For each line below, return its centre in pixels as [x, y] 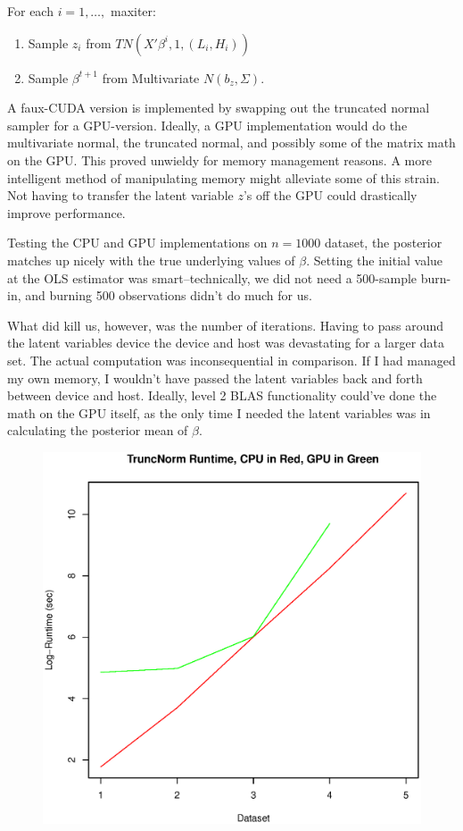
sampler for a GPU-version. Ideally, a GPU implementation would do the [207, 125]
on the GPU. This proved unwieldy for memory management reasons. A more [219, 159]
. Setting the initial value [375, 260]
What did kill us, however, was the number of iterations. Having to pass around [226, 325]
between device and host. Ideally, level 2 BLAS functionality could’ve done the [222, 395]
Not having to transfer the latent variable [120, 195]
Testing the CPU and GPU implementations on [137, 243]
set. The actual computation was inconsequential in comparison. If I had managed [231, 360]
